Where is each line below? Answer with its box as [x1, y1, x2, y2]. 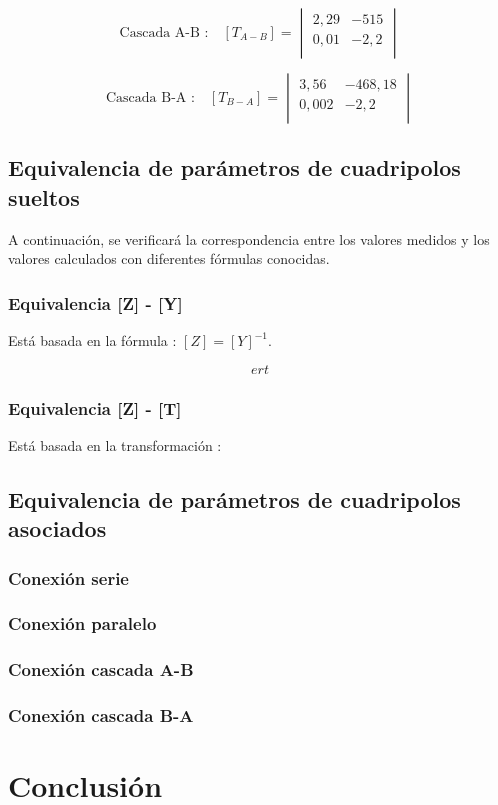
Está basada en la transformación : [8, 434, 222, 455]
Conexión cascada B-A [8, 703, 194, 728]
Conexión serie [8, 565, 129, 590]
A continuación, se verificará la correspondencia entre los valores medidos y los [8, 228, 490, 249]
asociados [8, 513, 107, 544]
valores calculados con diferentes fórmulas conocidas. [8, 248, 330, 269]
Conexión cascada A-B [8, 657, 194, 682]
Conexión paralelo [8, 611, 157, 636]
